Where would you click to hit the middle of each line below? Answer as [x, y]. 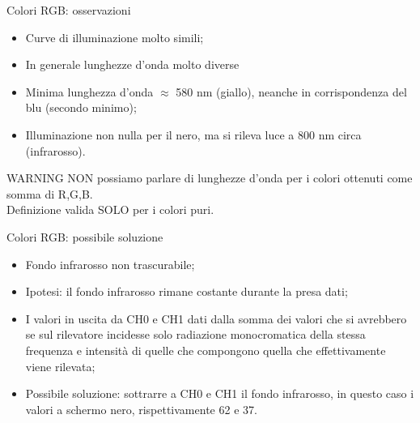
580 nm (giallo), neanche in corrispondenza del [291, 91]
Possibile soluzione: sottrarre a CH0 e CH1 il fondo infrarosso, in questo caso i [220, 393]
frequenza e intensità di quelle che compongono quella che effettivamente [206, 350]
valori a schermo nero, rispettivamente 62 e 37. [141, 409]
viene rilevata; [60, 366]
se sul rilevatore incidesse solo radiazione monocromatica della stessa [195, 334]
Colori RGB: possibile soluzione [85, 236]
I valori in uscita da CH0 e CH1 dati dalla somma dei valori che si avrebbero [216, 318]
